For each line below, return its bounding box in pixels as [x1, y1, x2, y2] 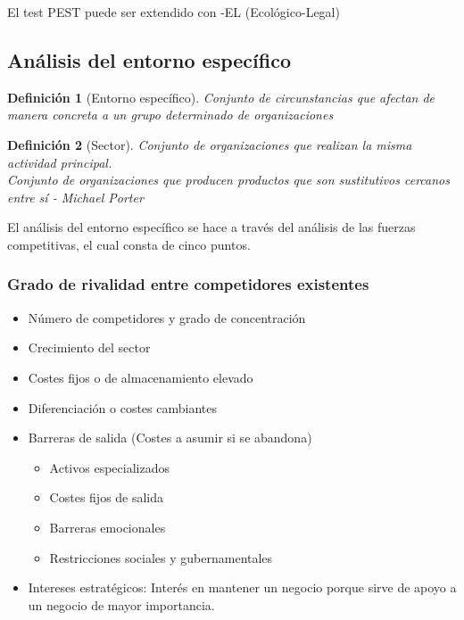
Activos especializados [49, 458, 170, 476]
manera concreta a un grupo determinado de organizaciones [7, 105, 334, 124]
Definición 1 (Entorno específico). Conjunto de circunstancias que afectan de [7, 87, 435, 106]
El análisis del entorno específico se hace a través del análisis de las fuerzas [7, 218, 416, 236]
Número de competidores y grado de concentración [28, 308, 306, 327]
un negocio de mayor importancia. [28, 595, 215, 614]
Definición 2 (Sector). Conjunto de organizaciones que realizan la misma [7, 135, 412, 153]
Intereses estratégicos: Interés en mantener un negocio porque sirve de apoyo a [28, 578, 457, 597]
